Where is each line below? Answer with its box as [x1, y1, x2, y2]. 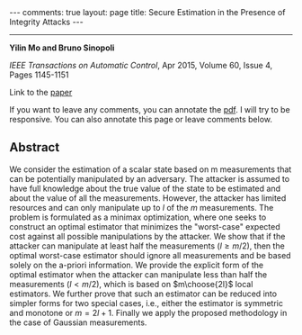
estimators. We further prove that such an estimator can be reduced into [9, 288, 277, 299]
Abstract [9, 140, 60, 155]
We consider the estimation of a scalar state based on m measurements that [9, 164, 292, 175]
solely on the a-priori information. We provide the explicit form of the [9, 259, 263, 270]
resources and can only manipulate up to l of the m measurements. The [9, 202, 274, 213]
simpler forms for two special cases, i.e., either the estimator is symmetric [9, 297, 283, 308]
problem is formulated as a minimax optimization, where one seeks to [9, 212, 267, 222]
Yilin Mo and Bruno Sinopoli [9, 42, 115, 53]
